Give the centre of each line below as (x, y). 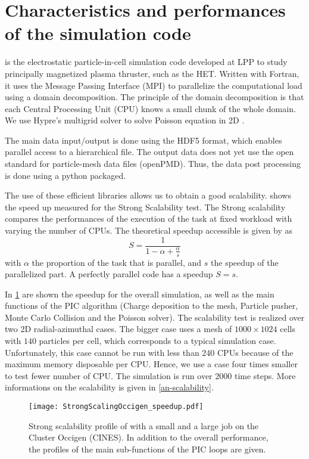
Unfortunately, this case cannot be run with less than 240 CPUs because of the (149, 352)
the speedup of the (245, 262)
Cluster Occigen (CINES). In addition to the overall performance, (149, 437)
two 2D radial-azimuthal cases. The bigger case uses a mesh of (118, 329)
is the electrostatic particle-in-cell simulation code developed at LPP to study (146, 62)
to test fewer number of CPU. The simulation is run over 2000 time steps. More (150, 375)
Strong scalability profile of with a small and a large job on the (144, 425)
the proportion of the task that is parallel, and (117, 262)
